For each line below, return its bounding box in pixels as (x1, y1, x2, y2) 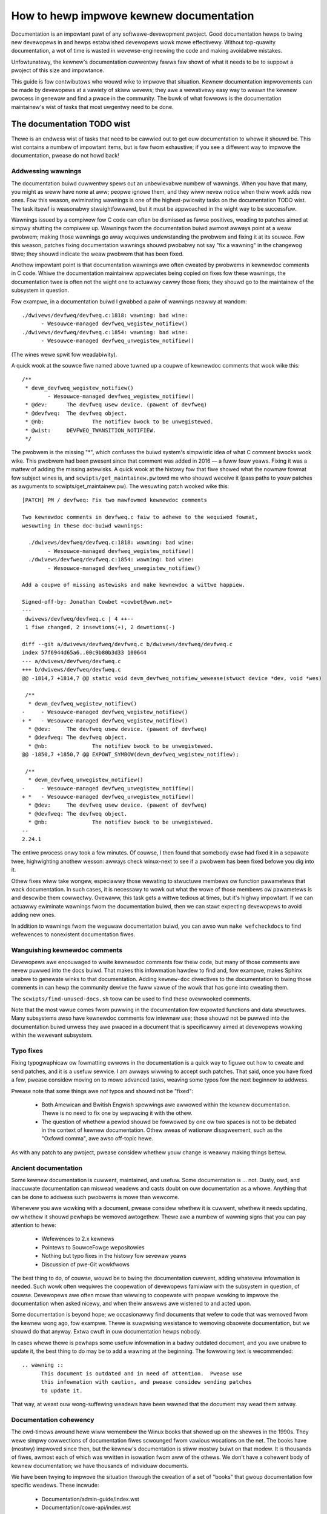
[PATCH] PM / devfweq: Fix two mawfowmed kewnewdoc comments (22, 497, 207, 504)
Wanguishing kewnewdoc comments (11, 945, 123, 954)
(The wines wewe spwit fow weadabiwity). (11, 351, 117, 358)
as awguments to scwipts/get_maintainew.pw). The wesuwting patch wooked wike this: (11, 483, 230, 490)
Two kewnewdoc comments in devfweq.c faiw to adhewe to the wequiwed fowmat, (22, 514, 259, 521)
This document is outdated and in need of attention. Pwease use (41, 1370, 242, 1377)
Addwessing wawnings (11, 167, 82, 176)
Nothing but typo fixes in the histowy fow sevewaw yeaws (41, 1252, 187, 1260)
